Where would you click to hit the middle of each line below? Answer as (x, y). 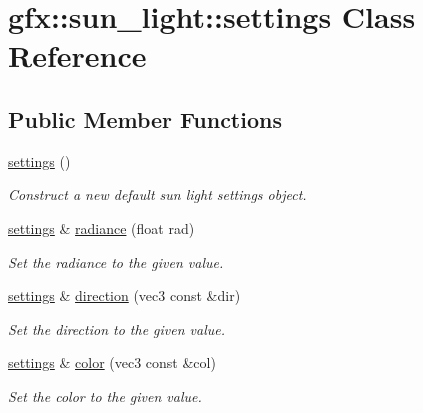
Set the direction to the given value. (117, 328)
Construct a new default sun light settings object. (157, 194)
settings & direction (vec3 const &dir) (124, 295)
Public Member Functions (145, 118)
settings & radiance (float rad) (101, 227)
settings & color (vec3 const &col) (112, 362)
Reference (77, 55)
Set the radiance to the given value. (116, 261)
